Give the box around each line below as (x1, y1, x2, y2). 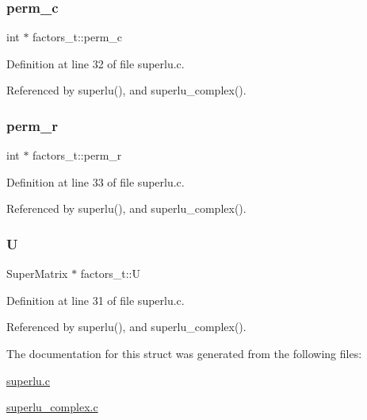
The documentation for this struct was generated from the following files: (6, 345, 362, 361)
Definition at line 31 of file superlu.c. (6, 291, 185, 308)
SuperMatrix (6, 265, 68, 282)
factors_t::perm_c (32, 29, 123, 45)
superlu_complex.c (6, 399, 98, 415)
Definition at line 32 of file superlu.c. (6, 55, 185, 71)
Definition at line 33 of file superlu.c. (6, 173, 185, 190)
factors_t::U (80, 265, 141, 282)
